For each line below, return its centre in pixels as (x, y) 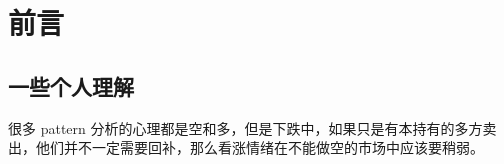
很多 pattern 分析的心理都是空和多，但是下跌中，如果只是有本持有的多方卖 (252, 127)
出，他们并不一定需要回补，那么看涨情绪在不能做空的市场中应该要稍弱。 (246, 147)
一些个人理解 (71, 85)
